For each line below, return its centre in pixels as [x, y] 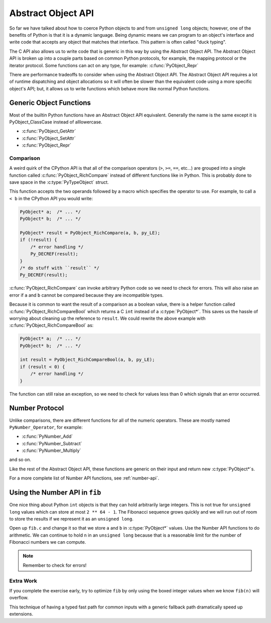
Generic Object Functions [50, 103]
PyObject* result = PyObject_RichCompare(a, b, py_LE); [90, 233]
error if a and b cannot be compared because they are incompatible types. [87, 295]
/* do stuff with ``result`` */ [60, 268]
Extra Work [23, 581]
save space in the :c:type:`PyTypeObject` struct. [59, 182]
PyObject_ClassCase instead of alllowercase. [56, 122]
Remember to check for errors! [55, 565]
